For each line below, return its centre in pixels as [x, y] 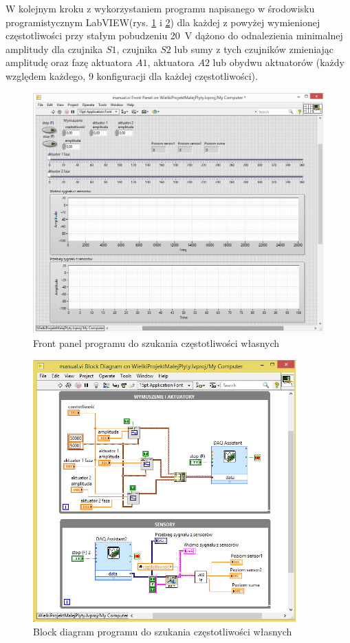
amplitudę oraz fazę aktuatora [69, 62]
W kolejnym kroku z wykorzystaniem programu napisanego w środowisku [160, 8]
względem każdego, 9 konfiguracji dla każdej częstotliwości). [132, 75]
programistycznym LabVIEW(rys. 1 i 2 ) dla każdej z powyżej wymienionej [163, 22]
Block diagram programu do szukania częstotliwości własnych [163, 631]
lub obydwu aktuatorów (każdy [278, 62]
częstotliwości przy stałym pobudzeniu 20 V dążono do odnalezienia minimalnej [174, 35]
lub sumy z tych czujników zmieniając [254, 49]
